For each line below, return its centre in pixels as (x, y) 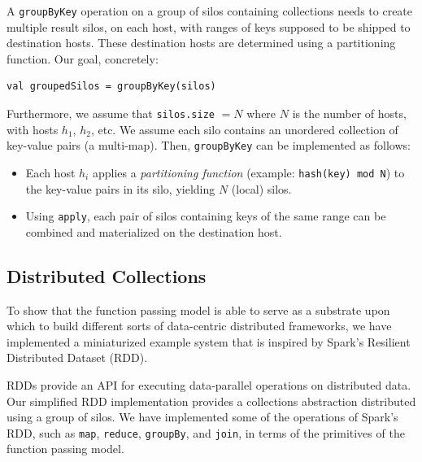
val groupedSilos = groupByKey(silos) (111, 87)
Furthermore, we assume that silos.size (111, 113)
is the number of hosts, (349, 113)
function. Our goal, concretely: (83, 58)
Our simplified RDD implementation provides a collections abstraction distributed (211, 401)
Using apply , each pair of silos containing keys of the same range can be (206, 216)
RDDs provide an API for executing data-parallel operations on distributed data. (209, 385)
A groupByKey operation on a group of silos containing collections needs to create (210, 11)
